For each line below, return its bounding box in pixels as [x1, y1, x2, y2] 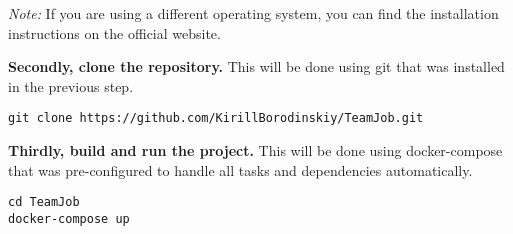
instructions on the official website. [8, 22, 221, 43]
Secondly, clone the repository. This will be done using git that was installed [8, 56, 505, 77]
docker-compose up [8, 211, 130, 226]
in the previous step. [8, 75, 134, 96]
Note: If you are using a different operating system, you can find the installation [8, 3, 499, 23]
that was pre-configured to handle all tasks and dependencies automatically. [8, 159, 473, 180]
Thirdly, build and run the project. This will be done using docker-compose [8, 140, 503, 161]
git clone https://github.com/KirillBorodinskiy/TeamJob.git [8, 111, 424, 126]
